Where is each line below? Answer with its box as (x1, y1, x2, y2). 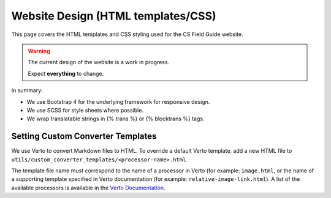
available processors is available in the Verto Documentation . (11, 184, 165, 191)
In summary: (11, 87, 43, 94)
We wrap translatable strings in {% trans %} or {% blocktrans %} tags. (26, 115, 205, 122)
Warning (28, 47, 50, 54)
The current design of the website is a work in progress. (28, 59, 170, 66)
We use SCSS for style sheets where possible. (26, 106, 144, 114)
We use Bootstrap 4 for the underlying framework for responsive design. (26, 98, 210, 105)
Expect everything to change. (28, 70, 104, 77)
